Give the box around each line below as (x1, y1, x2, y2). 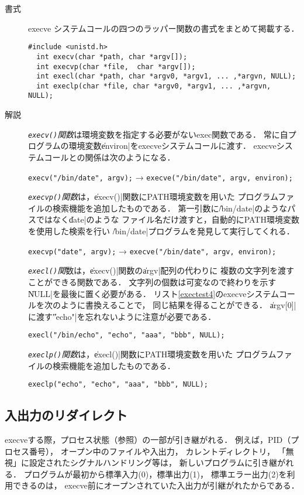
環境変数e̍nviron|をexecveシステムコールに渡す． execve (68, 139, 277, 152)
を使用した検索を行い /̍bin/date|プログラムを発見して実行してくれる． (28, 225, 295, 237)
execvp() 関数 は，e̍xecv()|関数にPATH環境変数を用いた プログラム (28, 190, 278, 203)
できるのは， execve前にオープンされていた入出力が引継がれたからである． (12, 479, 299, 491)
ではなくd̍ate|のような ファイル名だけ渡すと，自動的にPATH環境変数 (36, 213, 299, 226)
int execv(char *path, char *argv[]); (36, 52, 188, 61)
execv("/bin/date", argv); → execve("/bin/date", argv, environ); (28, 170, 293, 183)
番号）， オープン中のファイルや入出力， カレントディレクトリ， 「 (29, 445, 286, 457)
